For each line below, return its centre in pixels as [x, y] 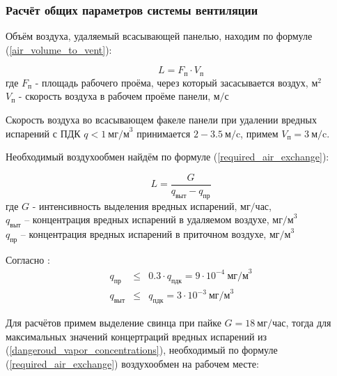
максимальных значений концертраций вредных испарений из [136, 336]
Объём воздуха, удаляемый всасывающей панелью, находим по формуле [159, 36]
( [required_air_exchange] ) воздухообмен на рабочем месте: [132, 363]
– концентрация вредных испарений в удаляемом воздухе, [147, 219]
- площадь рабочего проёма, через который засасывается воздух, [172, 82]
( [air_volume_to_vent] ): [59, 49]
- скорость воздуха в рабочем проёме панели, [115, 96]
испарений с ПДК [43, 133]
